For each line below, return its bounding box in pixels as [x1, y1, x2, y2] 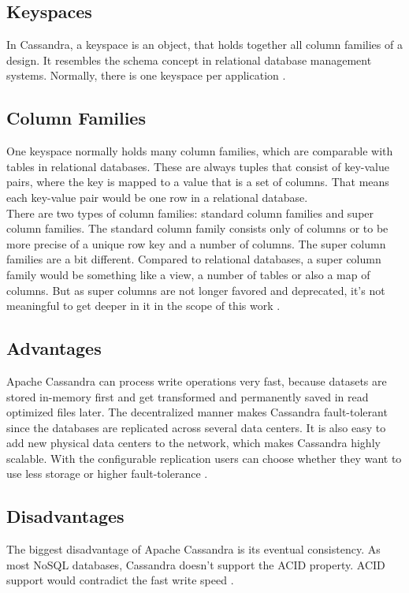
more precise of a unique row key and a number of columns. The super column [6, 235, 386, 252]
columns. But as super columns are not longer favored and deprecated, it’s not [6, 282, 385, 298]
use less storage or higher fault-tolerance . [6, 465, 208, 482]
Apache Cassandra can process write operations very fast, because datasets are [6, 372, 387, 389]
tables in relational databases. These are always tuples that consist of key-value [6, 158, 389, 174]
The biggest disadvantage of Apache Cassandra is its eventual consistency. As [6, 541, 381, 558]
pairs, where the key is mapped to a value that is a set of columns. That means [6, 173, 389, 190]
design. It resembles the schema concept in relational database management [6, 51, 372, 68]
